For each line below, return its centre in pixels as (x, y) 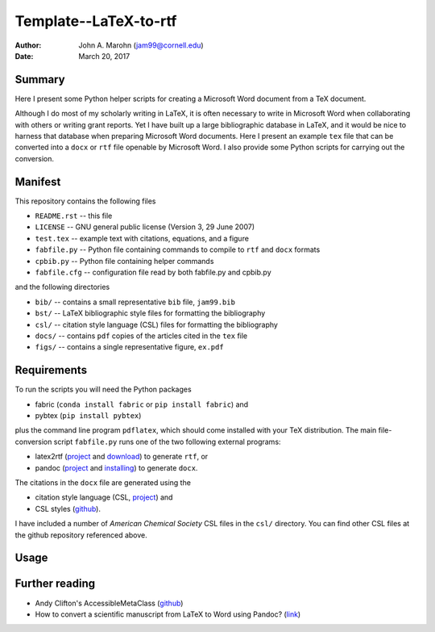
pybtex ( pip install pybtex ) (88, 416)
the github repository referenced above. (81, 535)
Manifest (38, 182)
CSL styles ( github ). (68, 509)
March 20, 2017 (104, 56)
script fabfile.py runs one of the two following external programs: (167, 442)
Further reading (55, 584)
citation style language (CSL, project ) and (104, 497)
